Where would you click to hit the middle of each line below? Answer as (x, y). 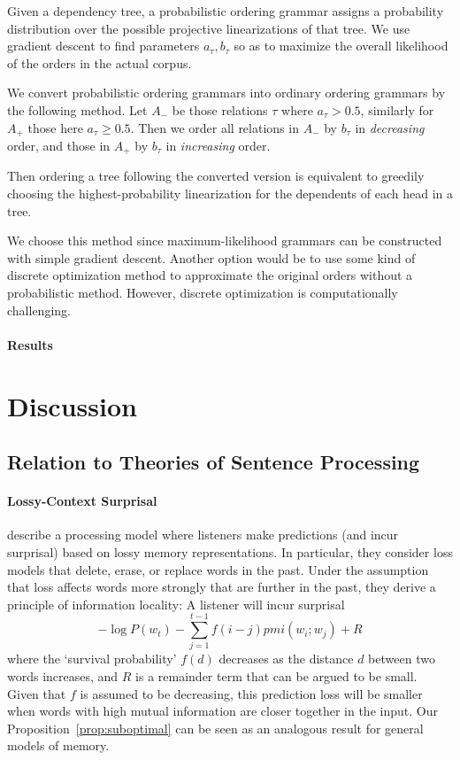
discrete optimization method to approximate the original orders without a (210, 275)
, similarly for (397, 109)
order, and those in (59, 146)
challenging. (39, 310)
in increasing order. (218, 146)
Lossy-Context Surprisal (82, 501)
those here (55, 127)
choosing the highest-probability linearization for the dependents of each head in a (230, 194)
